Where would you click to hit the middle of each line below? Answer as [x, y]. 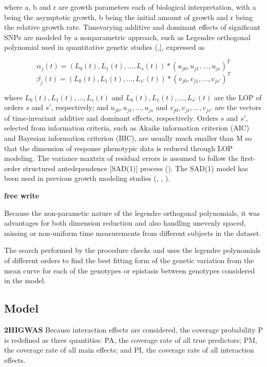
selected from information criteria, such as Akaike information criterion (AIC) [127, 128]
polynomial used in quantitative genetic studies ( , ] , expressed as [104, 47]
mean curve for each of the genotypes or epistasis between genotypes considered [130, 270]
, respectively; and [80, 107]
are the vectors [238, 107]
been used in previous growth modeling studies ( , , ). [87, 178]
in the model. [25, 280]
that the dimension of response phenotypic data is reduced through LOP [118, 148]
